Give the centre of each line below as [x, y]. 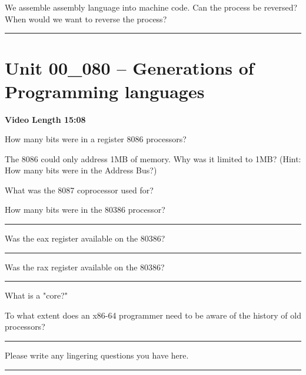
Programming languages [105, 91]
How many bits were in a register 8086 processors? [96, 139]
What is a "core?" [36, 295]
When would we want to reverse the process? [86, 19]
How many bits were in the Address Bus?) [81, 170]
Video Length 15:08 [45, 119]
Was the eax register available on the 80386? [85, 238]
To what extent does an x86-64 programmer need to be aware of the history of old [153, 315]
